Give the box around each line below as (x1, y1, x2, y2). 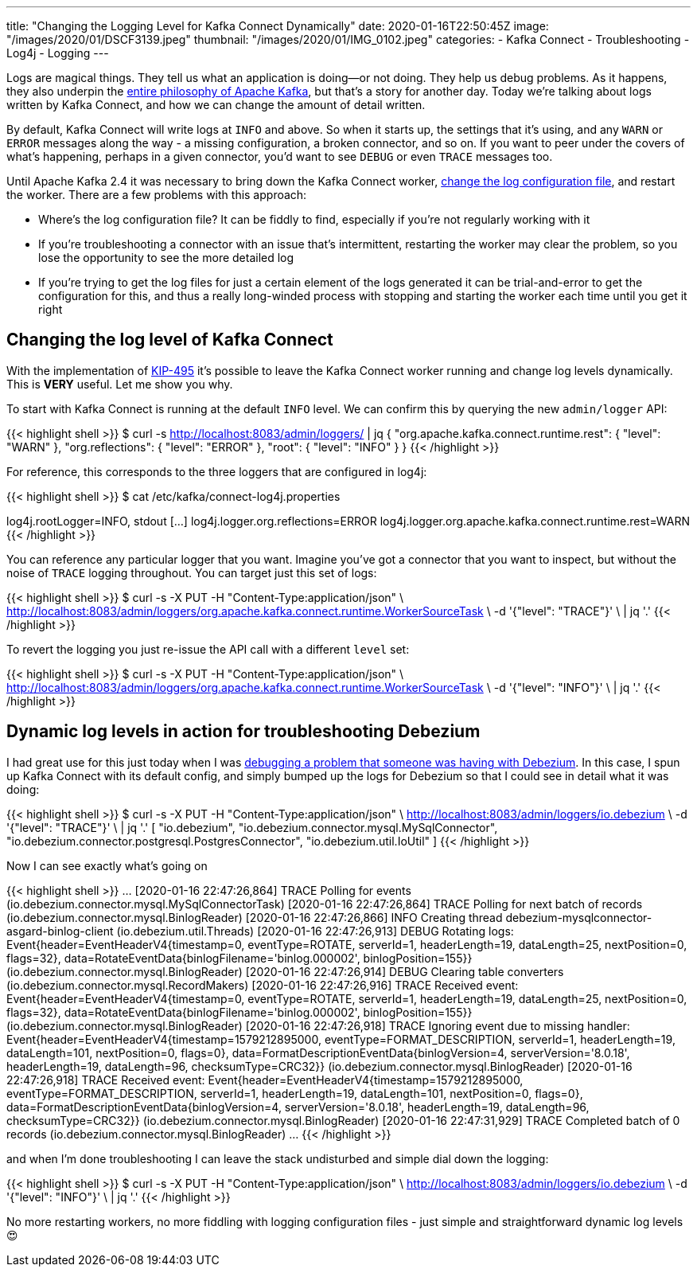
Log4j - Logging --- (6, 46, 109, 60)
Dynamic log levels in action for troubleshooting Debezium (6, 721, 481, 742)
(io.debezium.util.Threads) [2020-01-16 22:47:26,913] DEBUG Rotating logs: (116, 924, 514, 938)
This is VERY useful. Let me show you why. (6, 377, 233, 391)
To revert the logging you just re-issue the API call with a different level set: (6, 642, 410, 656)
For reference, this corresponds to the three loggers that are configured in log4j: (6, 464, 427, 478)
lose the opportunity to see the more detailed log (38, 251, 294, 264)
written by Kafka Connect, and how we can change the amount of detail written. (6, 98, 426, 111)
